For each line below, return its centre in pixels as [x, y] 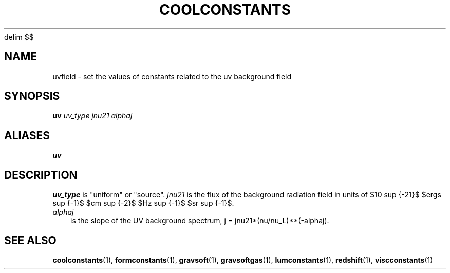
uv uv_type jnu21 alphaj [92, 116]
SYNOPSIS [32, 96]
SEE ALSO [30, 240]
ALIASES [27, 135]
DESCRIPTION [41, 175]
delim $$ [19, 37]
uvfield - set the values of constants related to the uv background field [172, 76]
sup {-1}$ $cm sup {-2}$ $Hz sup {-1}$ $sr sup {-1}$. [143, 203]
